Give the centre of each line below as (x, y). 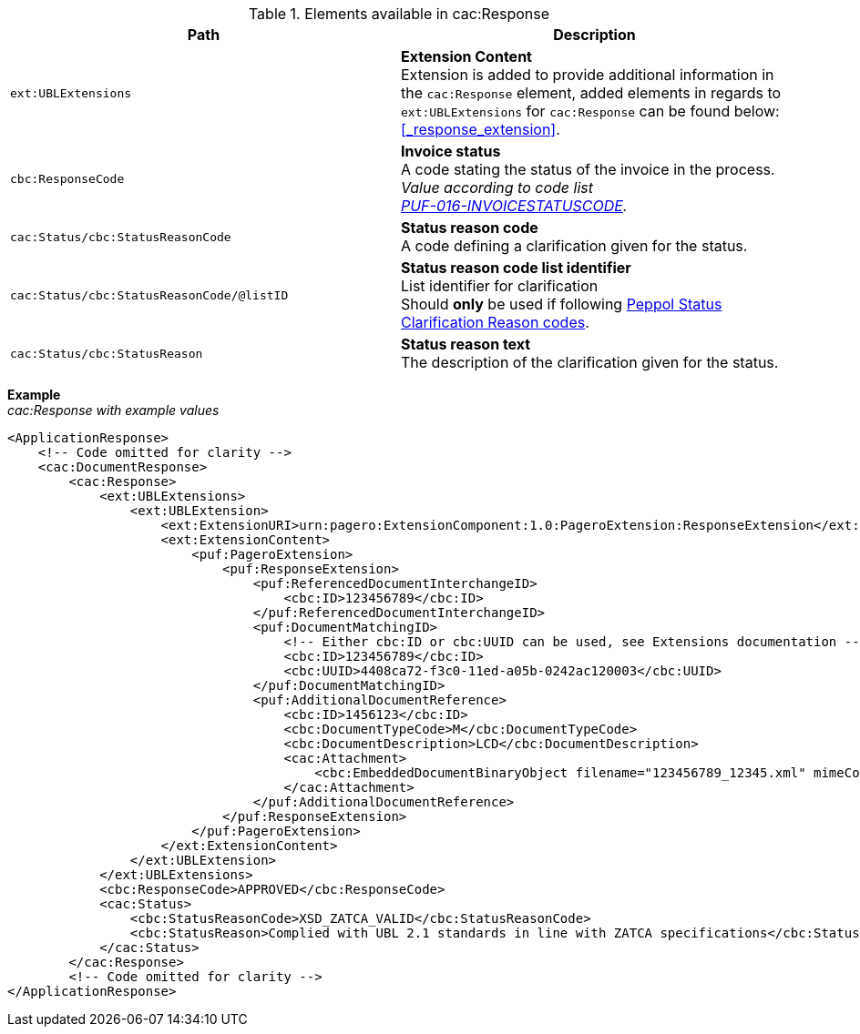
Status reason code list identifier (516, 268)
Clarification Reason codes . (495, 322)
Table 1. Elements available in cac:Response (399, 14)
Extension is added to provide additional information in (588, 75)
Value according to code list (497, 188)
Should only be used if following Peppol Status (562, 304)
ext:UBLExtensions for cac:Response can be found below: (590, 111)
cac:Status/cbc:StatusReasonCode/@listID (149, 295)
